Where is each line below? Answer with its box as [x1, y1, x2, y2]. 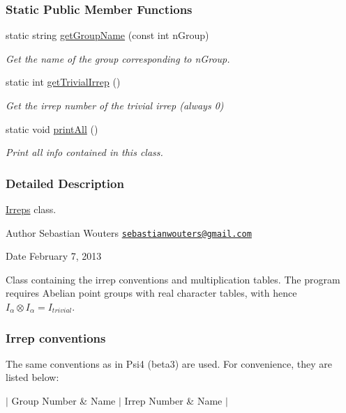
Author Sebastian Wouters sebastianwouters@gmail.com [6, 225, 252, 240]
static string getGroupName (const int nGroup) [6, 28, 209, 42]
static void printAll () [6, 121, 98, 136]
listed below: [6, 370, 59, 384]
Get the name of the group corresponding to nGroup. [6, 51, 230, 65]
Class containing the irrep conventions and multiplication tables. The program [6, 272, 340, 286]
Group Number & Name [11, 393, 116, 408]
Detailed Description [6, 174, 124, 192]
